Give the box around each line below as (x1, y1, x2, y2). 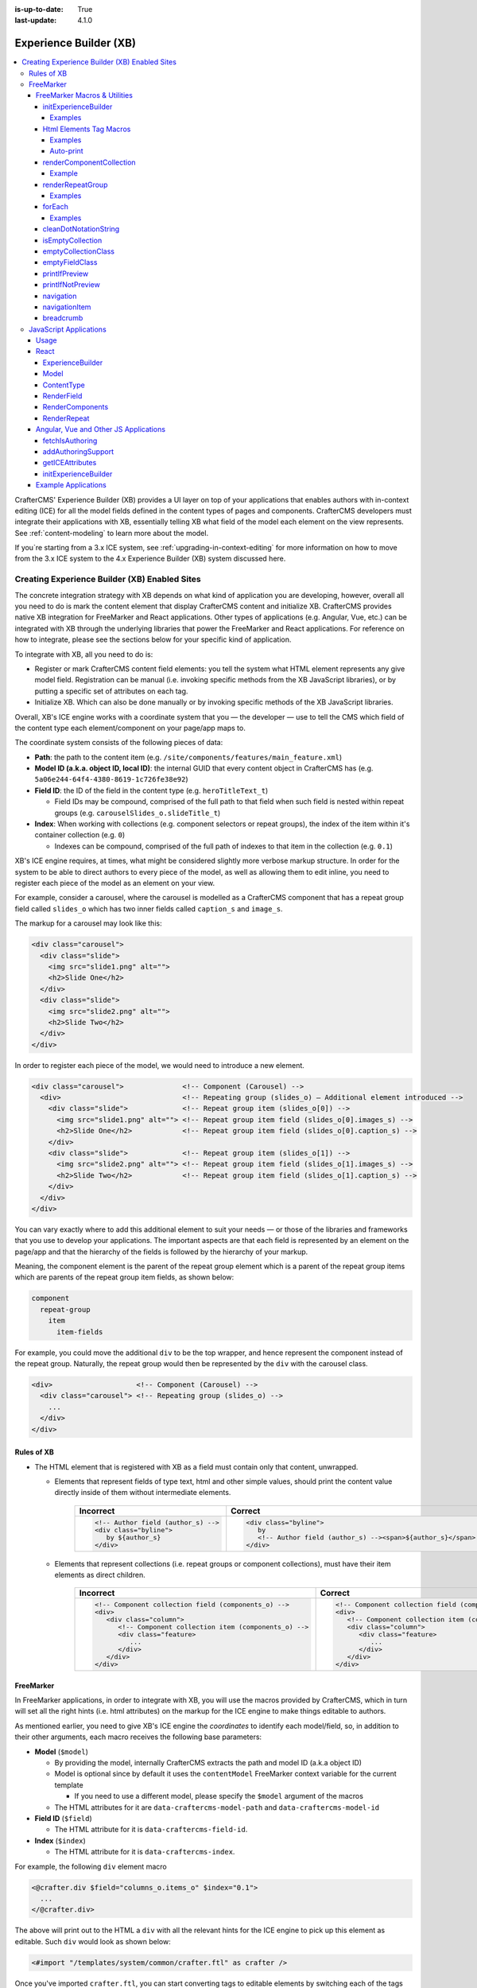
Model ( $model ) (34, 1746, 89, 1757)
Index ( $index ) (34, 1835, 87, 1845)
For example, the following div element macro (14, 1862, 167, 1871)
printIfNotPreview (42, 280, 101, 289)
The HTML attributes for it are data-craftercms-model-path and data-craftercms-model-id (54, 1802, 380, 1812)
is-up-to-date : (14, 5, 64, 14)
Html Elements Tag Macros (42, 124, 131, 134)
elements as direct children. (54, 1570, 146, 1579)
